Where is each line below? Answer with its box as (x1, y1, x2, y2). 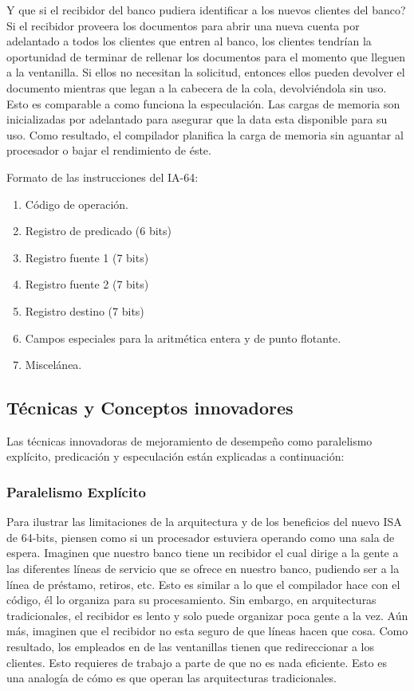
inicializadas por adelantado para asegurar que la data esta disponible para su (6, 111, 388, 128)
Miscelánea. (25, 356, 82, 373)
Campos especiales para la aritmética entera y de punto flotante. (25, 329, 341, 346)
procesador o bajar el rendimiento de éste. (6, 142, 211, 159)
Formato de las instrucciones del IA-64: (6, 168, 199, 185)
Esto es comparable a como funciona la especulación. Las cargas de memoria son (6, 95, 400, 112)
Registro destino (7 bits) (25, 302, 144, 319)
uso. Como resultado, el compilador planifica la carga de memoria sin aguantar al (6, 126, 404, 143)
